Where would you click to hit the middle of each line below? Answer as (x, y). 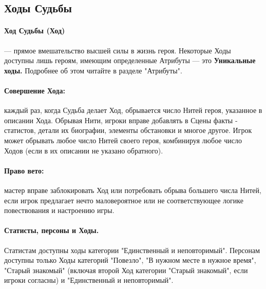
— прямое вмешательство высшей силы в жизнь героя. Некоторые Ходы (118, 50)
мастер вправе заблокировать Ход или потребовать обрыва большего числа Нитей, (133, 190)
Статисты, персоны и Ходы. (52, 230)
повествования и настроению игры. (59, 210)
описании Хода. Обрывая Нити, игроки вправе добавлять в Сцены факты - (121, 120)
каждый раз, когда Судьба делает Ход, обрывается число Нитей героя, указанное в (133, 110)
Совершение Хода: (35, 90)
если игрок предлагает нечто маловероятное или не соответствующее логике (124, 200)
